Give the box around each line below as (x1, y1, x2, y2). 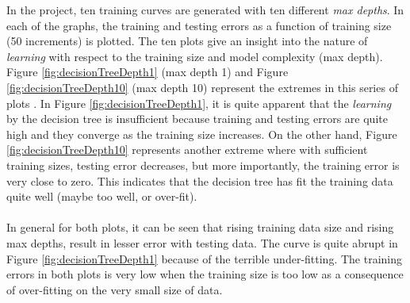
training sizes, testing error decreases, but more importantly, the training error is (6, 156, 400, 173)
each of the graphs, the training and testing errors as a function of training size (6, 17, 392, 33)
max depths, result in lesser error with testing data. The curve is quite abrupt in (6, 234, 398, 251)
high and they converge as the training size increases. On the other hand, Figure (6, 125, 397, 142)
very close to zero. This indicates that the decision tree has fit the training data (6, 172, 393, 189)
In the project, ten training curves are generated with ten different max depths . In (6, 2, 404, 17)
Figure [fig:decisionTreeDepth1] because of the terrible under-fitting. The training (6, 250, 403, 267)
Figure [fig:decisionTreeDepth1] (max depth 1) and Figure (6, 63, 289, 80)
